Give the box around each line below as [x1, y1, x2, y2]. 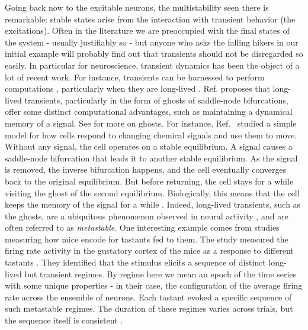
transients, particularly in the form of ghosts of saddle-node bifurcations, [24, 93, 288, 106]
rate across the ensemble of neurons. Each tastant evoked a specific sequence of [5, 290, 292, 303]
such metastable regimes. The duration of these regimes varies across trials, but [5, 302, 293, 315]
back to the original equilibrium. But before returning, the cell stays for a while [5, 174, 294, 187]
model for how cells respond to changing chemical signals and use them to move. [5, 128, 297, 141]
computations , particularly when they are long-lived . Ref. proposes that [5, 82, 270, 95]
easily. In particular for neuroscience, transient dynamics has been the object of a [5, 59, 300, 71]
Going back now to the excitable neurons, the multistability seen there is [5, 1, 269, 13]
